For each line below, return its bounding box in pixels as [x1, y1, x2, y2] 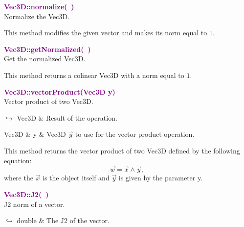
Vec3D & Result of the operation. [17, 112, 117, 123]
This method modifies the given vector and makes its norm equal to [4, 27, 207, 38]
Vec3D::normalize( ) [4, 1, 74, 11]
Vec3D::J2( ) [4, 189, 49, 199]
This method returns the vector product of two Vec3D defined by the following [4, 145, 240, 155]
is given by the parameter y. [118, 173, 203, 183]
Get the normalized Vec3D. [4, 53, 86, 64]
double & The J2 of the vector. [17, 215, 110, 226]
